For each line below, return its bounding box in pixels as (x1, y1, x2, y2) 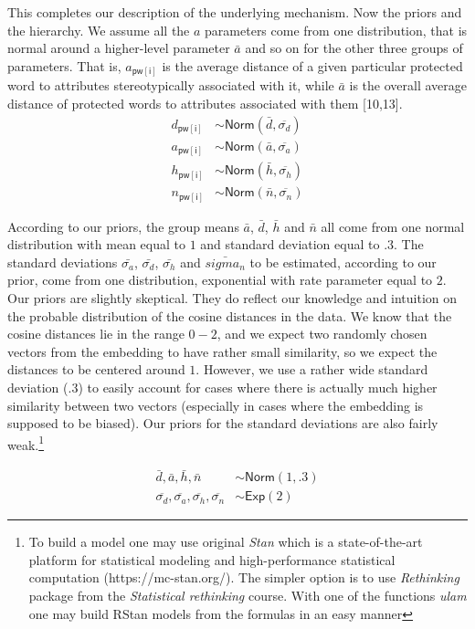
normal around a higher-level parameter (7, 38, 230, 58)
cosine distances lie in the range (7, 324, 185, 343)
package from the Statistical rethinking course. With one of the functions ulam (28, 586, 467, 605)
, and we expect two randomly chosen (216, 324, 427, 343)
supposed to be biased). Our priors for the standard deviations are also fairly (7, 414, 438, 433)
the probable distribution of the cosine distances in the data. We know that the (7, 306, 452, 325)
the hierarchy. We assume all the (7, 20, 190, 39)
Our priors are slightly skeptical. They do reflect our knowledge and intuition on (7, 288, 458, 308)
